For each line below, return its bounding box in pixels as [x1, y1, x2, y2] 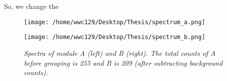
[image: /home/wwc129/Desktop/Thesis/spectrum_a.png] [24, 18, 206, 26]
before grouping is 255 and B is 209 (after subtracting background [24, 57, 223, 68]
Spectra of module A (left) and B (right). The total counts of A [24, 47, 216, 58]
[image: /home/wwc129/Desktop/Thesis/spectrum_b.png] [24, 34, 206, 41]
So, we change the [4, 1, 59, 11]
